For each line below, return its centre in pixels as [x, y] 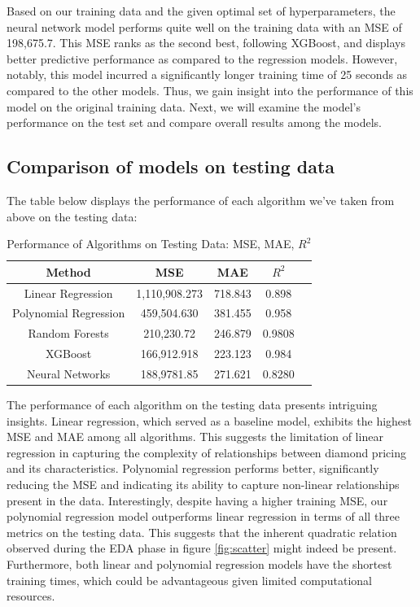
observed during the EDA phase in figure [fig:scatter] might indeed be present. [202, 548]
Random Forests [68, 333]
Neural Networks [68, 373]
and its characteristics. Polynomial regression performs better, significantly [193, 468]
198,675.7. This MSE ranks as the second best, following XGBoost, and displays [206, 43]
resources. [31, 596]
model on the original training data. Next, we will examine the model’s [184, 106]
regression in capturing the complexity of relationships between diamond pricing [206, 452]
